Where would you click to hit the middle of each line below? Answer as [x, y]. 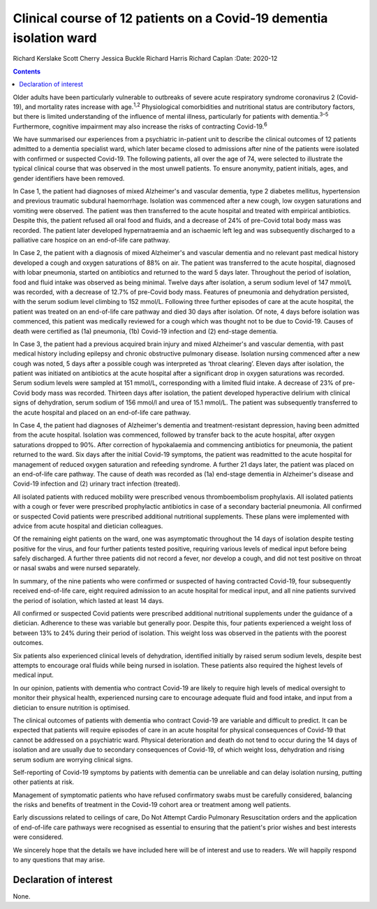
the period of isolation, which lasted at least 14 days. [88, 600]
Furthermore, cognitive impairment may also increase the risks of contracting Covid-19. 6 [140, 126]
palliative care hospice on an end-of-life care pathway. [91, 240]
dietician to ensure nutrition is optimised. [72, 707]
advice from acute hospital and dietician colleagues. [88, 526]
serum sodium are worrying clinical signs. [73, 759]
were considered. [38, 837]
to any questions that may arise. [59, 860]
